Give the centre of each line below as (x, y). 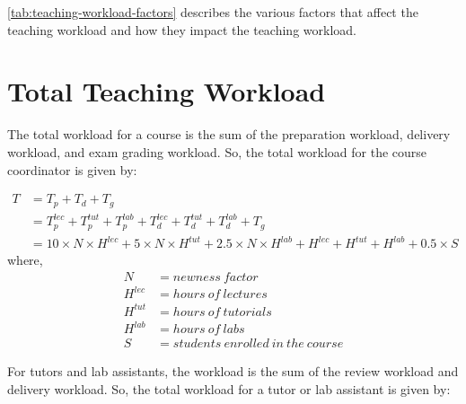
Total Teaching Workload (167, 91)
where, (25, 260)
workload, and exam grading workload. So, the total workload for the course (217, 151)
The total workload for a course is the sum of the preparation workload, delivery (229, 134)
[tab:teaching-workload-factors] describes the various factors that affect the (213, 12)
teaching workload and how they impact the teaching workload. (182, 29)
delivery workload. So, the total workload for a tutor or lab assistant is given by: (229, 388)
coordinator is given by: (72, 169)
